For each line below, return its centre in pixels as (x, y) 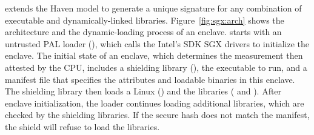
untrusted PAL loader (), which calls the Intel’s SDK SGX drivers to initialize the (157, 43)
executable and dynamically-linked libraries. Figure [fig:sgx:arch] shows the (145, 20)
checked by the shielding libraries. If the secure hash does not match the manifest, (157, 115)
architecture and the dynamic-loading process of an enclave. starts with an (143, 32)
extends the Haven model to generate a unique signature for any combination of (153, 8)
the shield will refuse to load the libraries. (82, 126)
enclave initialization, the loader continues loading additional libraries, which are (155, 103)
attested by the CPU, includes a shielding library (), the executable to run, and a (156, 67)
